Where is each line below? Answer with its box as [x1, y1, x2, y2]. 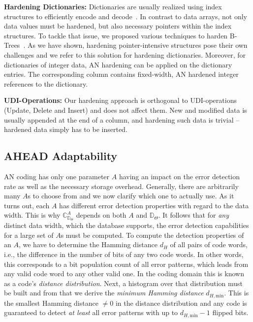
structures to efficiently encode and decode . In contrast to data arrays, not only [4, 11, 247, 21]
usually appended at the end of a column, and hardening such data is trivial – [4, 114, 240, 125]
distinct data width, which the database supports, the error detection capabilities [4, 220, 249, 230]
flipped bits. [212, 307, 249, 318]
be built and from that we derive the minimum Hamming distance [4, 288, 204, 298]
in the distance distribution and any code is [115, 297, 247, 308]
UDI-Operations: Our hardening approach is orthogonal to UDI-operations [4, 95, 237, 105]
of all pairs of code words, [170, 239, 248, 250]
